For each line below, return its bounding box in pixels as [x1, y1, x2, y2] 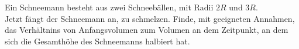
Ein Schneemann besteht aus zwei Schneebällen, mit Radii [5, 1, 214, 13]
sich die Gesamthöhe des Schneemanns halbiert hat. [5, 35, 190, 47]
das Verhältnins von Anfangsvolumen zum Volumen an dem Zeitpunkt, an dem [5, 24, 288, 36]
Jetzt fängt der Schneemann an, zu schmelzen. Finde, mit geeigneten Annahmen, [5, 12, 295, 24]
